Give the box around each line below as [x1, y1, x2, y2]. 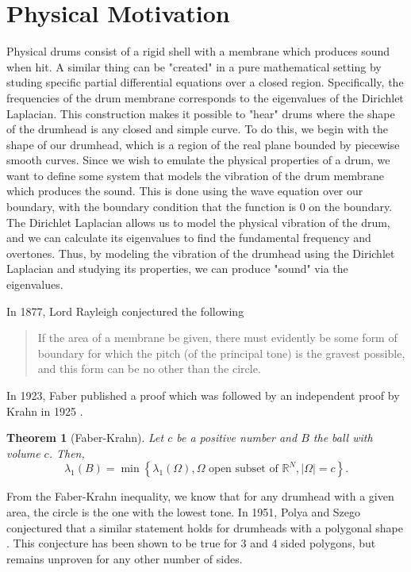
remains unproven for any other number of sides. [6, 550, 243, 566]
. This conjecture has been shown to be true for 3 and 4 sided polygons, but [6, 535, 376, 551]
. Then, [48, 444, 85, 461]
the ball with [313, 429, 373, 446]
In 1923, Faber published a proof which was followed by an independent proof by [6, 387, 400, 403]
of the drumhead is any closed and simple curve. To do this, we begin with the [6, 121, 389, 137]
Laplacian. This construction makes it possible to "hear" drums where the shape [6, 105, 395, 121]
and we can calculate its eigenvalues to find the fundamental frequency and [6, 229, 371, 246]
